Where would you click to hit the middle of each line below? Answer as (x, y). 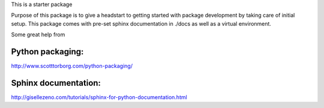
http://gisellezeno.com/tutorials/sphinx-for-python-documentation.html (99, 97)
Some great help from (38, 35)
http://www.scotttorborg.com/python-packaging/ (72, 66)
